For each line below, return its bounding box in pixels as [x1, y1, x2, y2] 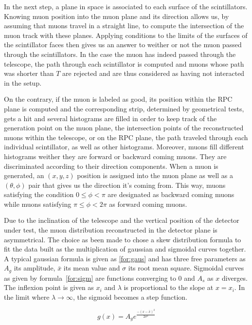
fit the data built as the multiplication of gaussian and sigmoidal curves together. [4, 244, 246, 254]
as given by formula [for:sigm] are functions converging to [4, 272, 176, 283]
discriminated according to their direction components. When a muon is [4, 161, 218, 171]
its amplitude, [14, 263, 55, 273]
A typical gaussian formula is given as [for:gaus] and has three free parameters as [4, 253, 246, 263]
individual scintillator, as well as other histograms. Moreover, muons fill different [4, 142, 244, 152]
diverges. [221, 272, 248, 283]
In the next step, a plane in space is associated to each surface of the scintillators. [4, 1, 248, 11]
